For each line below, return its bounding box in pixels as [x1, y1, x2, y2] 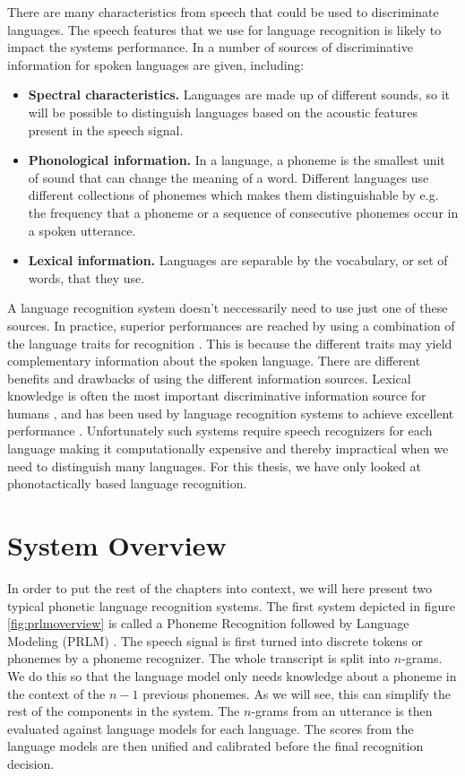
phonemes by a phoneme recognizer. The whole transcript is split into [7, 649, 391, 668]
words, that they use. [28, 268, 145, 287]
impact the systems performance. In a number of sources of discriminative [7, 38, 413, 56]
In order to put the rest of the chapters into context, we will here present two [7, 578, 433, 597]
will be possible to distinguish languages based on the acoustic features [28, 102, 418, 121]
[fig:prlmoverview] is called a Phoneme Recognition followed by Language [7, 614, 409, 633]
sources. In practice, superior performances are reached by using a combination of [7, 315, 455, 334]
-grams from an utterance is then [251, 702, 433, 720]
